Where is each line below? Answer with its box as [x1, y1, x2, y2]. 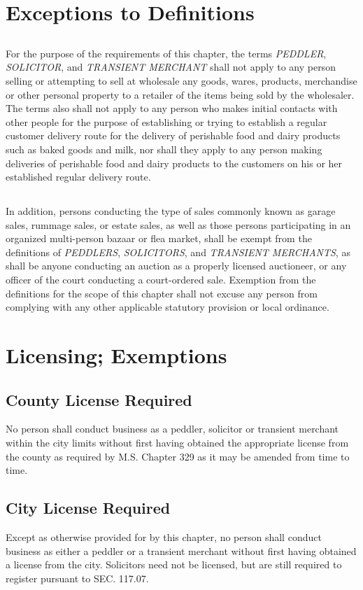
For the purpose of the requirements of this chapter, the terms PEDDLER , [6, 45, 327, 60]
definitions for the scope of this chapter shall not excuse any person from [6, 286, 318, 300]
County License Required [6, 388, 192, 410]
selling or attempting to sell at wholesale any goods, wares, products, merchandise [6, 73, 357, 87]
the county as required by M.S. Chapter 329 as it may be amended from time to [6, 449, 350, 463]
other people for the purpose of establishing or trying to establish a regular [6, 114, 327, 129]
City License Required [6, 497, 171, 519]
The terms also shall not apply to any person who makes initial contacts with [6, 101, 338, 115]
